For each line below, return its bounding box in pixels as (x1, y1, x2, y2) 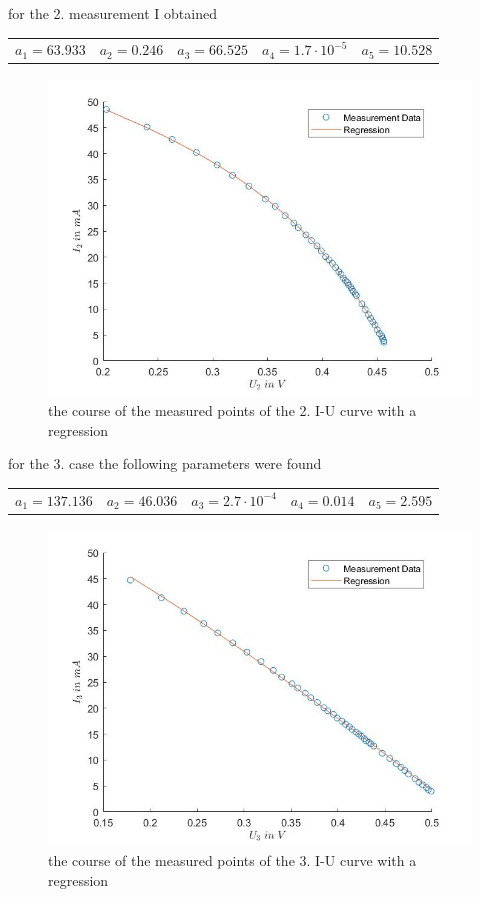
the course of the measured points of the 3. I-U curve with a (48, 850, 417, 871)
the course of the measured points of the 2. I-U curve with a (48, 400, 417, 421)
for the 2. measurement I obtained (8, 3, 217, 23)
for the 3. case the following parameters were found (8, 453, 322, 474)
